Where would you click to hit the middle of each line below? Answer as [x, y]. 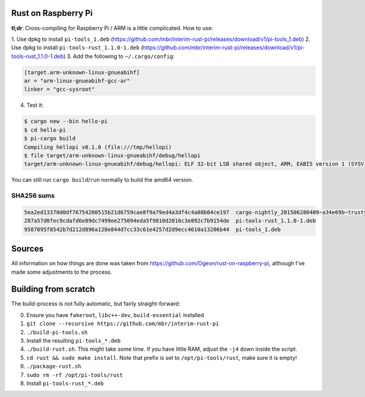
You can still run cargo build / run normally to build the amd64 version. [102, 180]
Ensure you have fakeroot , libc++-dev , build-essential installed [115, 315]
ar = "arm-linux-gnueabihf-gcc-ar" [77, 81]
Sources [27, 249]
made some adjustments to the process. [62, 272]
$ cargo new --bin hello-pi [66, 121]
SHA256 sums [33, 196]
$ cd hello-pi [45, 130]
